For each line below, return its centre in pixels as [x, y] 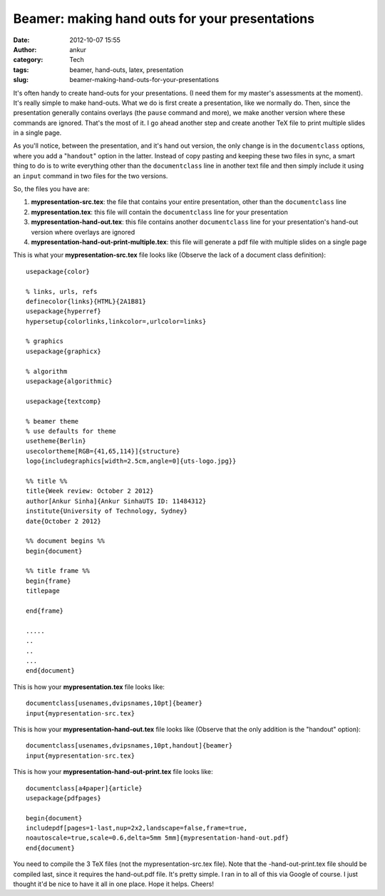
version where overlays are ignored [83, 232]
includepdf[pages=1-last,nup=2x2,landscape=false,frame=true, [137, 828]
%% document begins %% [66, 541]
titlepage [43, 591]
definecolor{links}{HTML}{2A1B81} [86, 301]
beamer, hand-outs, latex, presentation [127, 70]
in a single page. [37, 133]
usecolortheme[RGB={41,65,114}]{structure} [103, 451]
